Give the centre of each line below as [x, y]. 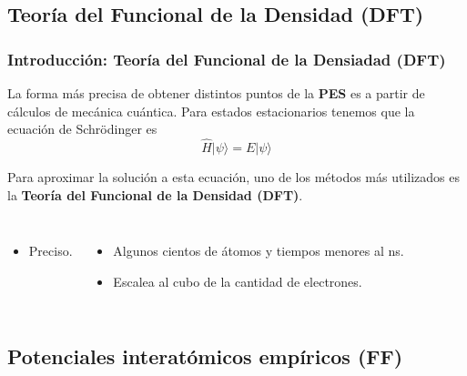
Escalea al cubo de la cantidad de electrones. [238, 281]
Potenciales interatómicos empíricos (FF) [205, 356]
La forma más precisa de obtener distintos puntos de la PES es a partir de [216, 93]
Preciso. [51, 251]
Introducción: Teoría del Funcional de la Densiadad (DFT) [227, 59]
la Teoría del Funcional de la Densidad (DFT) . [155, 194]
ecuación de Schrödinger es [82, 129]
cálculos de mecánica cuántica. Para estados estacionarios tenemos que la [211, 111]
